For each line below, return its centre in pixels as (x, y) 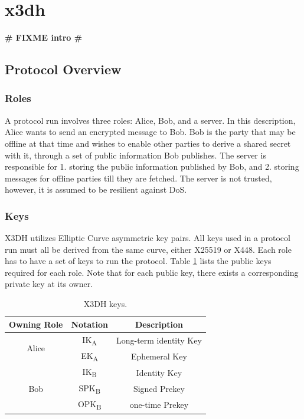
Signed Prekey (159, 388)
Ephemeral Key (159, 356)
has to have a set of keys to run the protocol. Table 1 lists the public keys (138, 261)
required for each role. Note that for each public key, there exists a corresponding (152, 272)
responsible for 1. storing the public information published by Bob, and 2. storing (152, 166)
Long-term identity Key (159, 340)
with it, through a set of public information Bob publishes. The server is (135, 155)
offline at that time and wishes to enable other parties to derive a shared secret (148, 143)
